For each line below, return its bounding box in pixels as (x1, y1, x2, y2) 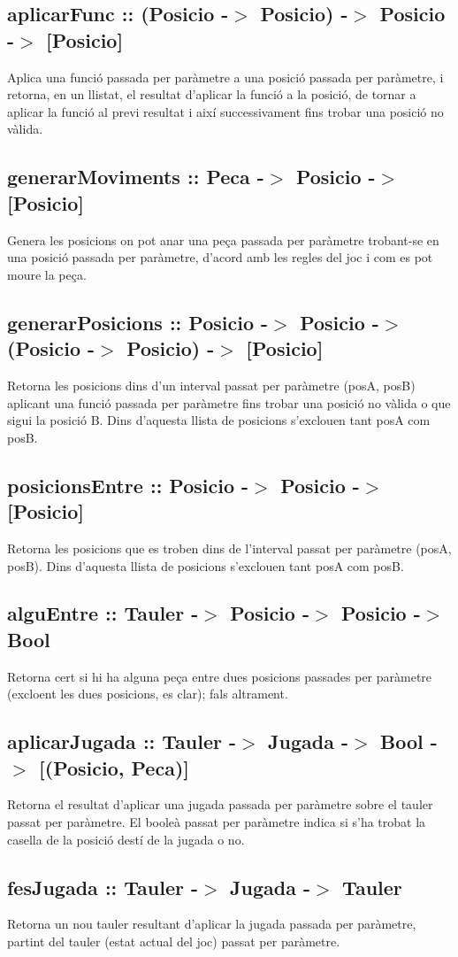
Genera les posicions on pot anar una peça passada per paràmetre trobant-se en (7, 230, 439, 249)
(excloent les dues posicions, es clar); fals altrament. (7, 684, 288, 703)
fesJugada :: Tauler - (7, 873, 199, 900)
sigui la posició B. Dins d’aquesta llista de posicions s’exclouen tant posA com (7, 411, 431, 429)
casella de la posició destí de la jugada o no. (7, 830, 245, 848)
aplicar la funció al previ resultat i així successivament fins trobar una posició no (7, 102, 444, 120)
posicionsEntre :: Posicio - (7, 471, 249, 498)
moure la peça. (7, 265, 87, 283)
